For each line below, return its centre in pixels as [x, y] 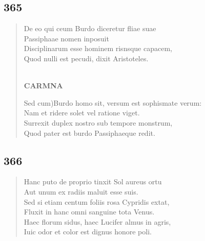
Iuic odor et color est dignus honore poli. [88, 232]
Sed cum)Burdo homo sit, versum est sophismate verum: [113, 102]
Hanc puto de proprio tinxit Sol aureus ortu [93, 182]
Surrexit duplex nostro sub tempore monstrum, [98, 122]
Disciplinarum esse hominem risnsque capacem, [98, 48]
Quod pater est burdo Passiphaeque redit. [89, 132]
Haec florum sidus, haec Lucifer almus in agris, [97, 221]
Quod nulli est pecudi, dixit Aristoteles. [86, 58]
